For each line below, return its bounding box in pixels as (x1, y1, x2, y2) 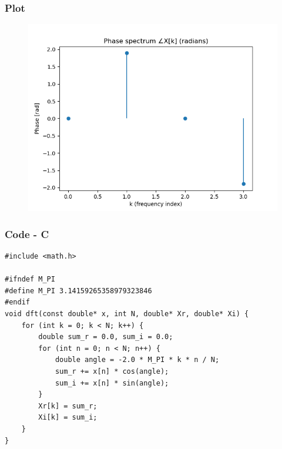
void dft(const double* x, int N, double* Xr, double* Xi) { (5, 310, 249, 318)
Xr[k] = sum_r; (38, 401, 98, 410)
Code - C (5, 226, 49, 241)
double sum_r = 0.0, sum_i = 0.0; (38, 333, 173, 341)
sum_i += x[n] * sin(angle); (55, 378, 169, 387)
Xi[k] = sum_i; (38, 413, 98, 422)
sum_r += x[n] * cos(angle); (55, 367, 169, 376)
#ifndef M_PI (5, 275, 55, 284)
